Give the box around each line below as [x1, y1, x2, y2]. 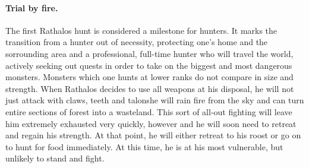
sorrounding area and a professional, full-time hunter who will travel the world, [5, 47, 294, 59]
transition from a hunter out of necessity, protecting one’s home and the [5, 36, 268, 48]
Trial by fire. [5, 1, 58, 14]
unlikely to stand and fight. [5, 152, 105, 164]
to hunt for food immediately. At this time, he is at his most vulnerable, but [5, 140, 283, 153]
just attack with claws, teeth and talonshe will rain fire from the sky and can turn [5, 94, 304, 106]
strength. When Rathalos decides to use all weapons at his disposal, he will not [5, 82, 294, 94]
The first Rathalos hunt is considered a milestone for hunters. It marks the [5, 24, 278, 36]
